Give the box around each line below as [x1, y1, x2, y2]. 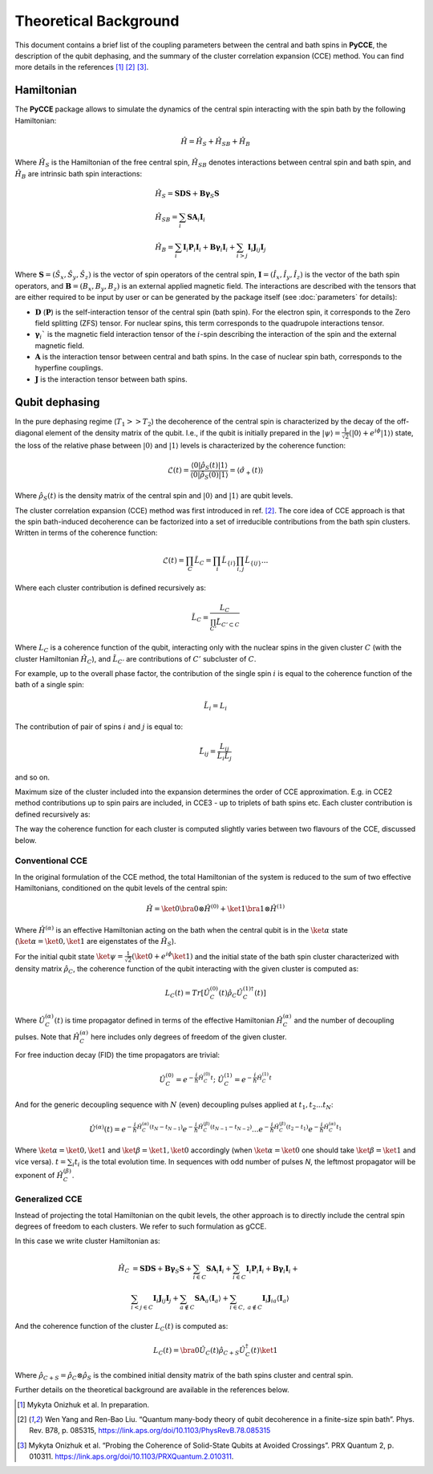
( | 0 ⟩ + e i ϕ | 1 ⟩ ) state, [349, 427, 414, 437]
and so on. [14, 772, 51, 782]
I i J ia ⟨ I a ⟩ [261, 1294, 289, 1305]
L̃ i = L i [204, 701, 228, 712]
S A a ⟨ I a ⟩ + [194, 1294, 229, 1305]
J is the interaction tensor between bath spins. [34, 374, 188, 384]
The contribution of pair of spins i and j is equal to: [14, 722, 184, 731]
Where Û [14, 1015, 46, 1025]
